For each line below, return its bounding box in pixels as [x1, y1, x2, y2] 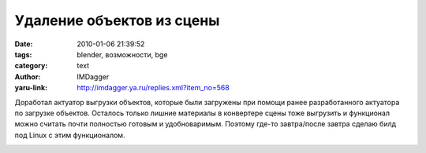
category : [14, 61, 48, 71]
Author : [14, 71, 41, 82]
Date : [14, 39, 33, 49]
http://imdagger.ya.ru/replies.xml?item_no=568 [77, 83, 230, 93]
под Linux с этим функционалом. [14, 130, 125, 140]
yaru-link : [14, 83, 47, 93]
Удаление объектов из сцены [14, 12, 220, 29]
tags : [14, 49, 32, 59]
